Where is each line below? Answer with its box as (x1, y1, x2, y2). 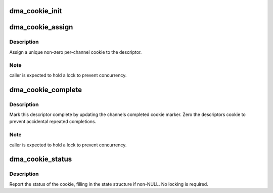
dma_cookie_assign (9, 23, 73, 31)
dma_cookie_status (9, 155, 72, 164)
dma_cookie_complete (9, 85, 82, 94)
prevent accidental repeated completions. (9, 119, 97, 125)
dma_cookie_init (9, 7, 62, 15)
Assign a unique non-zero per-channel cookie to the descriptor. (9, 49, 142, 55)
